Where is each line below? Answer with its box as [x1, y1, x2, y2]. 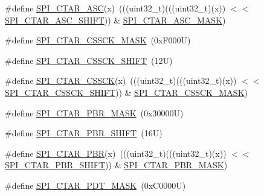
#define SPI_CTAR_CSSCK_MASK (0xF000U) [5, 34, 191, 46]
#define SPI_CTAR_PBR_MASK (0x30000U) [5, 106, 184, 119]
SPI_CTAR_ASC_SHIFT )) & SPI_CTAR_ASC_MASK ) [5, 13, 226, 26]
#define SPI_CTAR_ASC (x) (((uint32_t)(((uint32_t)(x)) [5, 2, 226, 14]
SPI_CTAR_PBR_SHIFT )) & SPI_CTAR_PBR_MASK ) [5, 159, 228, 171]
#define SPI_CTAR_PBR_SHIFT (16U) [5, 127, 163, 139]
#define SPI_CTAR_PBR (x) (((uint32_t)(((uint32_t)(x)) [5, 147, 227, 159]
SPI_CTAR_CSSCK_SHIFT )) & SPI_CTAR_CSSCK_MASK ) [5, 86, 248, 98]
